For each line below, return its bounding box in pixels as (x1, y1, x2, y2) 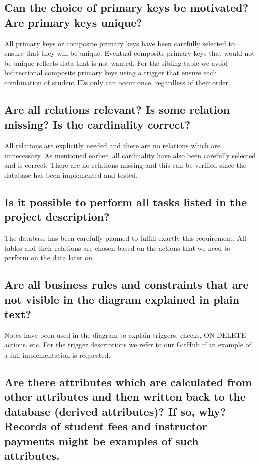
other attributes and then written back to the (4, 389, 246, 404)
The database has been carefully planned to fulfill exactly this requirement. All (4, 233, 246, 243)
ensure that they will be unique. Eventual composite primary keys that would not (4, 48, 255, 58)
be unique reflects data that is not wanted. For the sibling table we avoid (4, 57, 228, 68)
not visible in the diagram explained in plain (4, 291, 240, 307)
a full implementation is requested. (4, 350, 111, 360)
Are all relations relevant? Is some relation (4, 101, 230, 117)
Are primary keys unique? (4, 14, 142, 30)
